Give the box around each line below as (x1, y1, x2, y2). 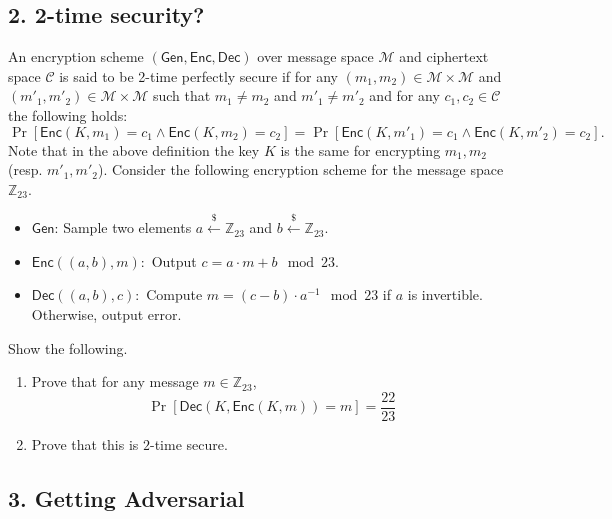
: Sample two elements (54, 217, 192, 238)
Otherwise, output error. (31, 303, 182, 324)
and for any (369, 85, 440, 106)
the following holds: (8, 104, 128, 125)
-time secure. (150, 433, 228, 454)
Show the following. (8, 337, 128, 358)
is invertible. (407, 284, 483, 305)
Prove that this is (31, 433, 139, 454)
